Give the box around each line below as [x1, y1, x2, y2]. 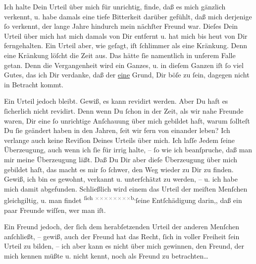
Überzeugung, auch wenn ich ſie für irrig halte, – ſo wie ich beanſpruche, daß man [4, 144, 253, 155]
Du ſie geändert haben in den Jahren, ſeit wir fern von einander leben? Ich [4, 125, 230, 135]
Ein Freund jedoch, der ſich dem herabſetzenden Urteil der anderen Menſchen [4, 221, 240, 232]
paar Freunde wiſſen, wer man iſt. [4, 204, 106, 215]
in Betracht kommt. [4, 79, 63, 89]
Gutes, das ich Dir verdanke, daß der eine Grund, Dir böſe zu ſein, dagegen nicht [4, 69, 250, 80]
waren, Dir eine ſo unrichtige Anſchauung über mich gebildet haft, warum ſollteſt [4, 115, 250, 126]
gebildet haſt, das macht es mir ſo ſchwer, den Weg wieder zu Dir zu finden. [4, 164, 234, 174]
